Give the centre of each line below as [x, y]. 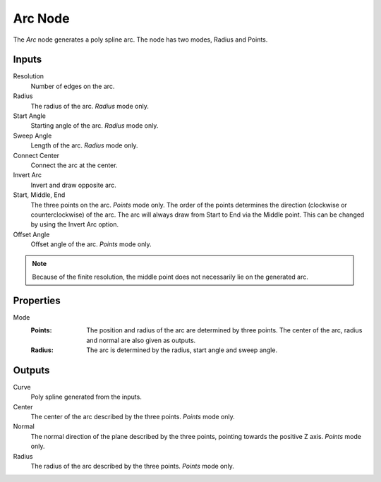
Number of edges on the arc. [73, 86]
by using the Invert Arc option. [75, 224]
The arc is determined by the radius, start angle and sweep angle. [182, 350]
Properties [37, 300]
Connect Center [36, 155]
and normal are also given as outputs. [141, 340]
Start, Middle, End [39, 195]
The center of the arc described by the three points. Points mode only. [133, 417]
